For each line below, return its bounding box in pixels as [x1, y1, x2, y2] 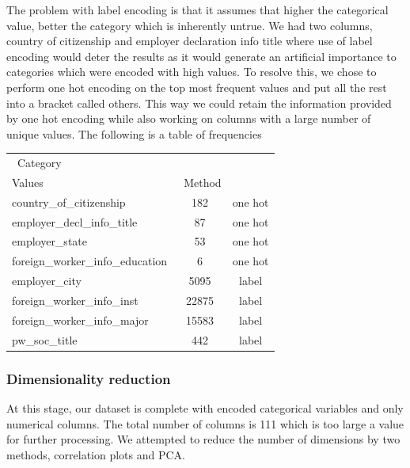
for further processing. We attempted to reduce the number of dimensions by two [6, 431, 401, 447]
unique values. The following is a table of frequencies [6, 125, 262, 142]
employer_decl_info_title [12, 213, 138, 230]
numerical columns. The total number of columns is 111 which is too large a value [6, 415, 404, 432]
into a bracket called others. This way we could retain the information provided [6, 94, 392, 111]
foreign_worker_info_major [12, 311, 149, 328]
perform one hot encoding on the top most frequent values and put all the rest [6, 78, 387, 95]
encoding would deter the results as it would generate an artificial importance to [6, 48, 397, 64]
